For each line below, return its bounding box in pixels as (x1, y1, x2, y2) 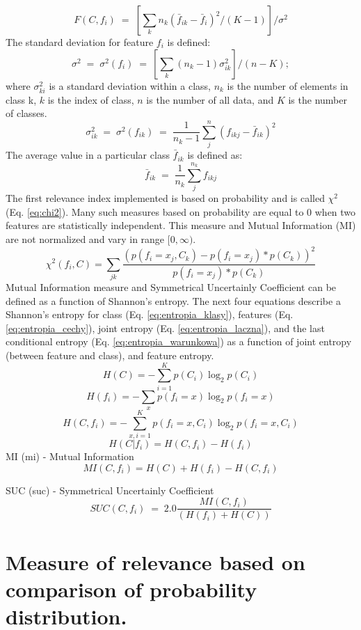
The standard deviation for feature (6, 35, 154, 49)
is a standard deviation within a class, (49, 78, 211, 93)
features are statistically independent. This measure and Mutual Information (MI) (6, 218, 356, 233)
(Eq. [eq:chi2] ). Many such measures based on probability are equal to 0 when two (6, 204, 356, 219)
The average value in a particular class (6, 148, 170, 162)
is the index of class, (47, 92, 134, 107)
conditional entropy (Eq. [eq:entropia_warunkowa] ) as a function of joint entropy (6, 334, 352, 349)
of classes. (6, 106, 47, 120)
